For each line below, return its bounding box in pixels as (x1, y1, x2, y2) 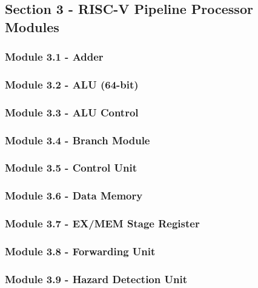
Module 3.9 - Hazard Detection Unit (5, 271, 187, 286)
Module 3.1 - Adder (5, 49, 104, 64)
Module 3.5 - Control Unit (5, 160, 137, 175)
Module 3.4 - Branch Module (5, 132, 150, 147)
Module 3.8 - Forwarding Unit (5, 244, 156, 258)
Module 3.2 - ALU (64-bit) (5, 76, 139, 92)
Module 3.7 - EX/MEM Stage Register (5, 216, 200, 231)
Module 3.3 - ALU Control (5, 104, 139, 119)
